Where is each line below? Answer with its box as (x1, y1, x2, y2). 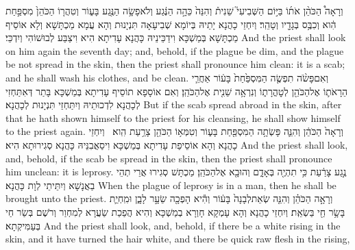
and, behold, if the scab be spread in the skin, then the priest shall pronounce (5, 151, 332, 165)
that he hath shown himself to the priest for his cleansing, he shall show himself (5, 110, 341, 125)
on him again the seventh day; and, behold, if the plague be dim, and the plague (5, 43, 344, 58)
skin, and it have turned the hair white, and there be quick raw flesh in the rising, (5, 232, 350, 246)
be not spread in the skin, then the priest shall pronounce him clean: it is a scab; (5, 57, 345, 71)
